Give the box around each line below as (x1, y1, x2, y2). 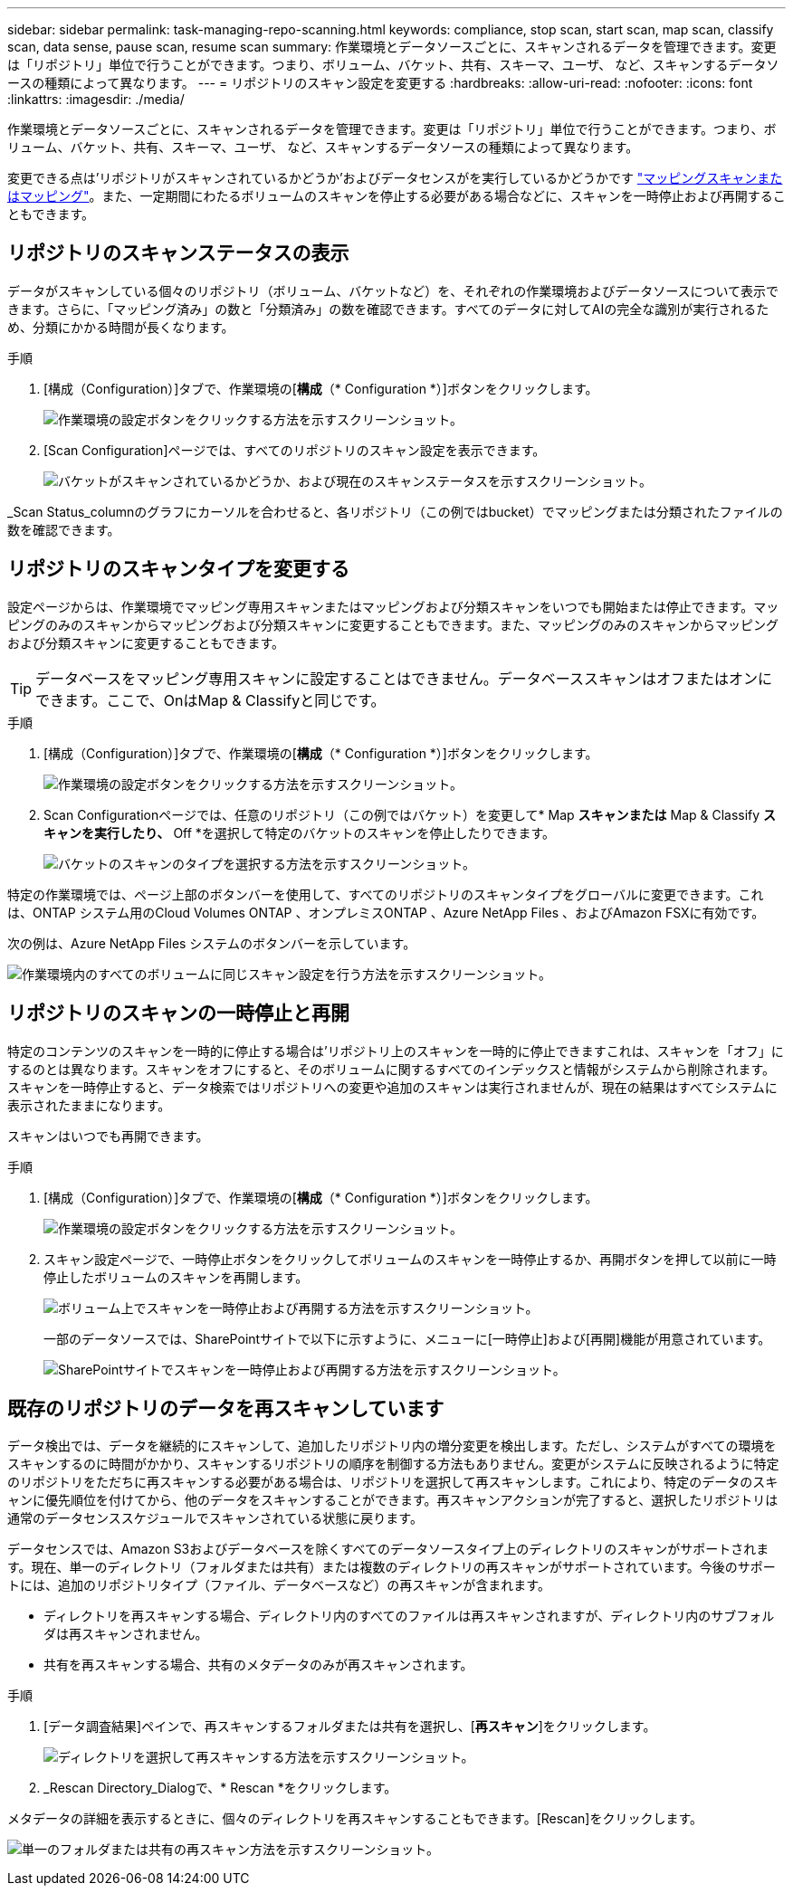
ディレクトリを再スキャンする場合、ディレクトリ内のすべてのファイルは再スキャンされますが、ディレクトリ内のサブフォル (43, 1608, 775, 1624)
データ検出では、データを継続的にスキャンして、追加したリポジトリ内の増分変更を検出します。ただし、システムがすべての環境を (7, 1438, 777, 1454)
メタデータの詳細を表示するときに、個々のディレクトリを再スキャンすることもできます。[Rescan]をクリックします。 (7, 1811, 703, 1827)
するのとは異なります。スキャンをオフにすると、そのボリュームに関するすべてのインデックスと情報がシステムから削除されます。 (7, 1061, 775, 1077)
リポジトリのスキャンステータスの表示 (7, 242, 349, 265)
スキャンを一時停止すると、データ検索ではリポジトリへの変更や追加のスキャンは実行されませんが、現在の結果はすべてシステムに (7, 1079, 778, 1095)
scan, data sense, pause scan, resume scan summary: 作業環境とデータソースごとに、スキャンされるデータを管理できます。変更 (7, 39, 777, 54)
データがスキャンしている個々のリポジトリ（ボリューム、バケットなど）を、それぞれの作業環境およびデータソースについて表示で (7, 282, 779, 299)
